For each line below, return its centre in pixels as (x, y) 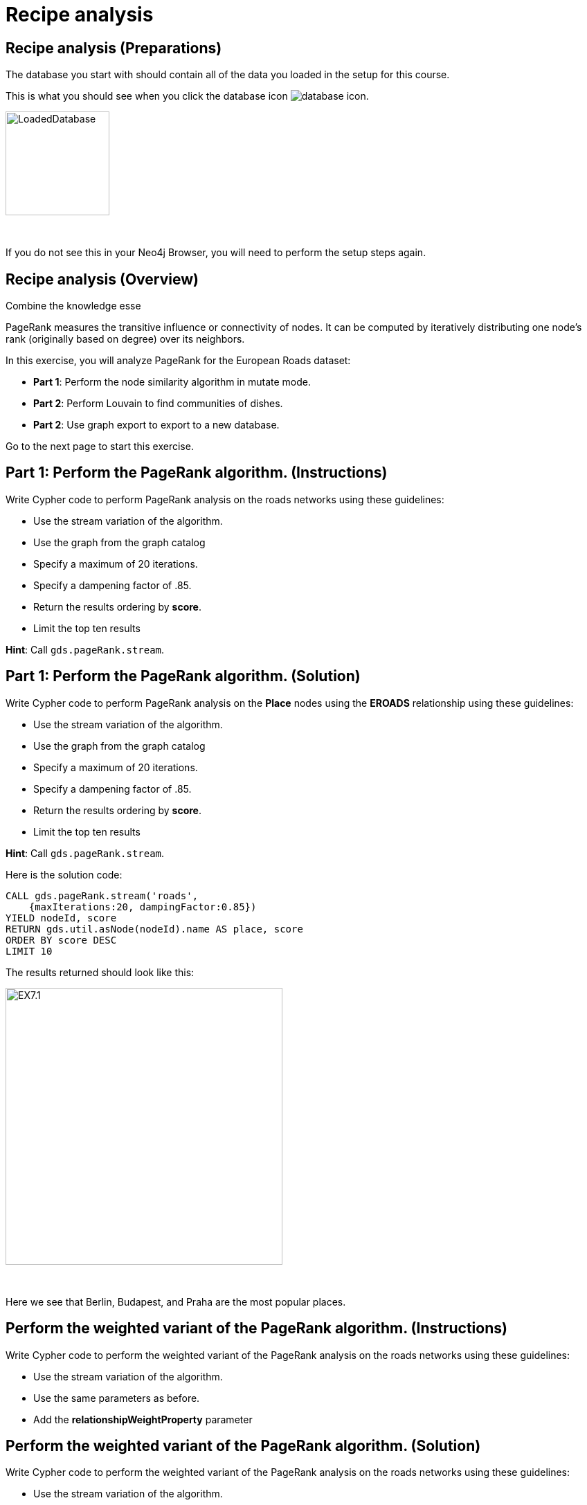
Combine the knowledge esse (73, 306)
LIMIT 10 (29, 951)
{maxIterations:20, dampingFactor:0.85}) (143, 907)
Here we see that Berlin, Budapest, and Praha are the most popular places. (176, 1301)
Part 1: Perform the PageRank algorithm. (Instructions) (197, 473)
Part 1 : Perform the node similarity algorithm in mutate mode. (172, 382)
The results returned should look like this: (100, 972)
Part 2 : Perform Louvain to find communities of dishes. (158, 404)
